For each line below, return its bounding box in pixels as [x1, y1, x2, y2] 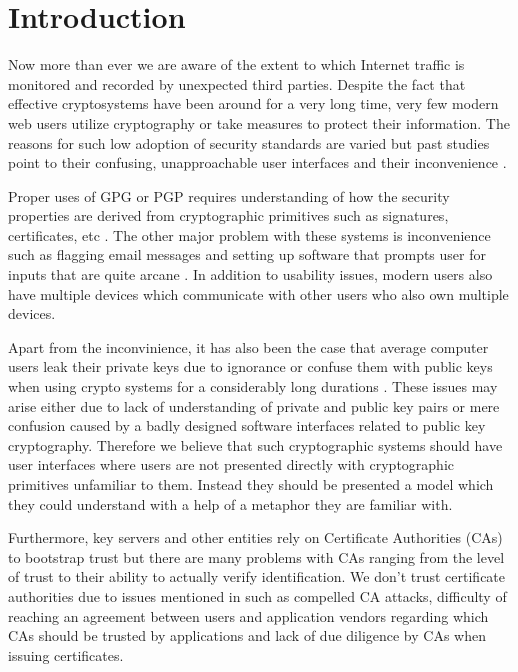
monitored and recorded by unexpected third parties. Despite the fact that [8, 73, 466, 94]
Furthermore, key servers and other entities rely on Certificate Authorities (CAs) [8, 527, 503, 548]
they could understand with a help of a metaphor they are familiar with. [8, 493, 453, 514]
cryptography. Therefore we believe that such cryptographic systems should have [8, 434, 503, 455]
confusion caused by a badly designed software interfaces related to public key [8, 415, 486, 436]
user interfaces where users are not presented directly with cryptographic [8, 454, 454, 475]
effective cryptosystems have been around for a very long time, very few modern [8, 93, 499, 114]
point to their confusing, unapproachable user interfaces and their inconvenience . [8, 152, 507, 173]
